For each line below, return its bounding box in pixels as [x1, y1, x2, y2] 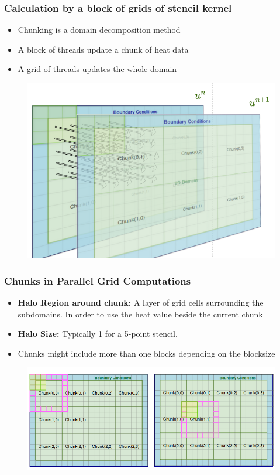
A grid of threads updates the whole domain [18, 63, 177, 75]
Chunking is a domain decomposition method [18, 23, 181, 36]
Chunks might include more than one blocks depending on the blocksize [18, 347, 275, 359]
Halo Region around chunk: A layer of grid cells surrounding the [18, 296, 264, 309]
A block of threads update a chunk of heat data [18, 43, 189, 55]
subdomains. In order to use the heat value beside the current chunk [18, 307, 263, 320]
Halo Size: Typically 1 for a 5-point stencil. [18, 327, 178, 340]
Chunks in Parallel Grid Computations [4, 273, 191, 288]
